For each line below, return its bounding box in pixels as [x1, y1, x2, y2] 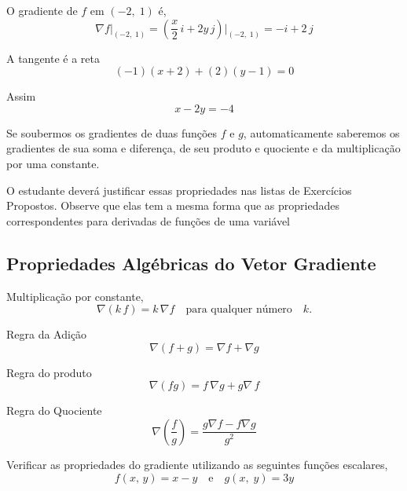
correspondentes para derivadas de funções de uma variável [6, 212, 290, 229]
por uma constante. [6, 155, 100, 171]
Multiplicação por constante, [6, 288, 144, 304]
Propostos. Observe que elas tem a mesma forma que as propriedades [6, 197, 339, 214]
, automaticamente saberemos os [243, 124, 400, 141]
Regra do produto [6, 364, 92, 380]
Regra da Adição [6, 326, 87, 343]
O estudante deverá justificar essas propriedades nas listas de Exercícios [6, 181, 352, 198]
